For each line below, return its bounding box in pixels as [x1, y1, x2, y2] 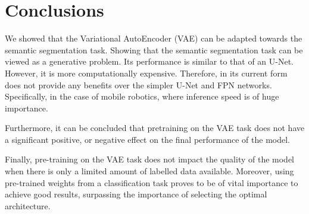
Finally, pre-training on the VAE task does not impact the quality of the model [5, 153, 294, 165]
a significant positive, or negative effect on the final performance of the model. [5, 133, 290, 145]
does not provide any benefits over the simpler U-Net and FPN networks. [5, 78, 272, 91]
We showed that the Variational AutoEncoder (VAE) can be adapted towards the [5, 32, 302, 44]
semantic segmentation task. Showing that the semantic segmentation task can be [5, 43, 303, 56]
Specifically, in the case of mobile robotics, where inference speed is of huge [5, 90, 279, 103]
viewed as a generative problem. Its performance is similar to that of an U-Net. [5, 55, 294, 68]
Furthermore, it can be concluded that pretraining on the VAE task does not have [5, 122, 305, 134]
